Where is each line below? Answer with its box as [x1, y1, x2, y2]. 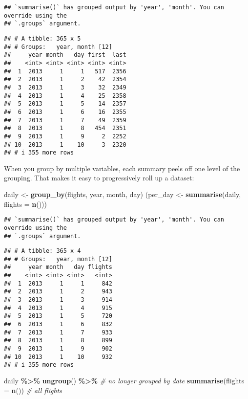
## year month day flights [4, 264, 112, 271]
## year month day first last [4, 51, 126, 59]
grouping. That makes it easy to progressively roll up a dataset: [4, 173, 194, 183]
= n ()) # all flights [4, 385, 62, 395]
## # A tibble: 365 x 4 [4, 247, 81, 255]
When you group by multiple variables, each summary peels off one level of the [4, 163, 240, 173]
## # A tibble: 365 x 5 [4, 35, 81, 42]
